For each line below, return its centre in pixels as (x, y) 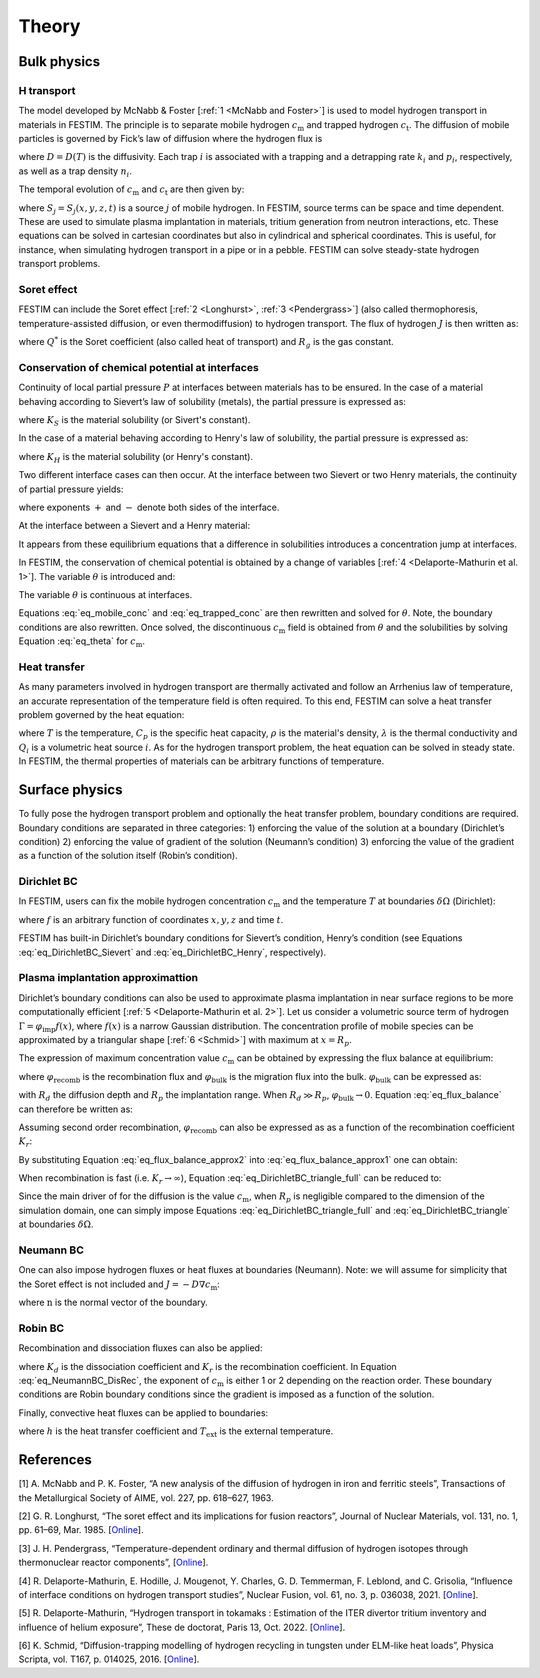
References (55, 1460)
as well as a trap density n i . (75, 172)
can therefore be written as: (76, 1109)
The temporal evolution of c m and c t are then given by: (131, 190)
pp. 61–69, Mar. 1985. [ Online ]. (81, 1530)
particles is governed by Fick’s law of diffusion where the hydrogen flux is (170, 139)
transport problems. (59, 264)
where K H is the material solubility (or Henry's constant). (136, 457)
